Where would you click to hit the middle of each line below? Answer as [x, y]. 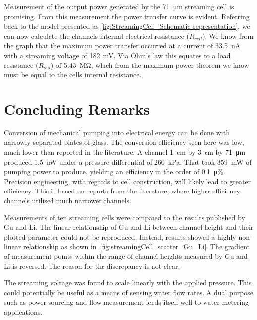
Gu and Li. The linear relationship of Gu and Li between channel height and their [129, 227]
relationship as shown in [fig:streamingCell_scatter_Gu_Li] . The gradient [136, 246]
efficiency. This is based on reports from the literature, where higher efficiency [122, 191]
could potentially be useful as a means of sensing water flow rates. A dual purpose [129, 292]
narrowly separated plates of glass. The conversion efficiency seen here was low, [124, 142]
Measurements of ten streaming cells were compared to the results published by [125, 217]
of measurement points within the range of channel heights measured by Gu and [126, 256]
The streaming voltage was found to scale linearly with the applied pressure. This [128, 283]
